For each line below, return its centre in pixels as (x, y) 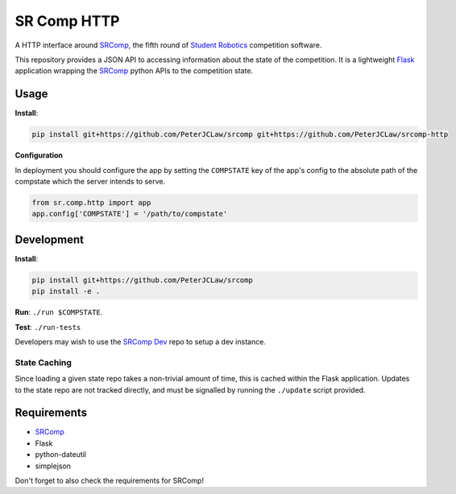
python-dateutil (61, 455)
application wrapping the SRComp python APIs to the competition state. (134, 71)
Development (50, 239)
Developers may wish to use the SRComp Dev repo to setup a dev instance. (140, 342)
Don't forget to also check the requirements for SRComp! (110, 480)
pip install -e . (66, 291)
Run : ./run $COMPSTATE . (59, 312)
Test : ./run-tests (48, 327)
